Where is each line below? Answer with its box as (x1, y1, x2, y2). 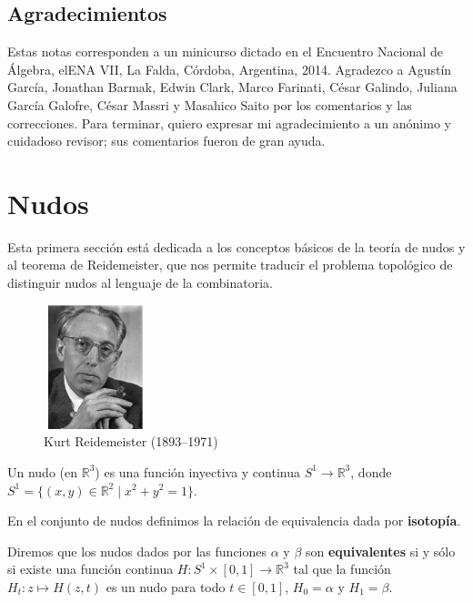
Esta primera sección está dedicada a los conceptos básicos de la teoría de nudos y (7, 237, 466, 256)
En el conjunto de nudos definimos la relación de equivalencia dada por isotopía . (7, 511, 461, 530)
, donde (350, 462, 392, 481)
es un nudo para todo (106, 577, 226, 596)
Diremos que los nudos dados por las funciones (7, 541, 267, 560)
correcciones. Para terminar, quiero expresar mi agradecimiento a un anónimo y (7, 113, 451, 132)
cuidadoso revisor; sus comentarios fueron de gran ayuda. (7, 131, 326, 150)
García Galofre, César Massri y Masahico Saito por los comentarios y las (7, 95, 412, 114)
